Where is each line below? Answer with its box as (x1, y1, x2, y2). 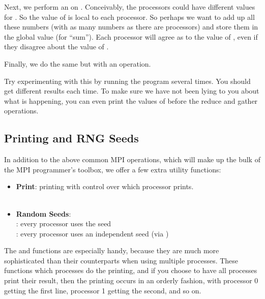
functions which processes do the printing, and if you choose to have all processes (4, 265, 257, 276)
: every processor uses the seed (16, 218, 111, 229)
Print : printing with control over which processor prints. (16, 181, 194, 192)
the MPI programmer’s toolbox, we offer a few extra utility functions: (4, 164, 221, 174)
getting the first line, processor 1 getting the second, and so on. (4, 285, 201, 295)
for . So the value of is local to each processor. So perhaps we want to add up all (4, 11, 255, 22)
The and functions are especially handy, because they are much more (4, 245, 219, 256)
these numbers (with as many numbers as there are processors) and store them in (4, 21, 258, 32)
